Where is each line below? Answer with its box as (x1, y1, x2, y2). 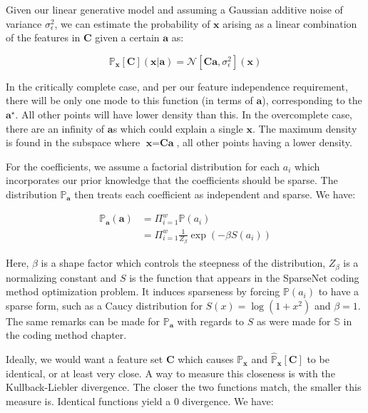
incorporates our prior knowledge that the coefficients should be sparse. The (6, 173, 338, 188)
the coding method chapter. (6, 327, 127, 342)
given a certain (95, 30, 160, 45)
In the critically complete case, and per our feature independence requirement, (6, 78, 348, 93)
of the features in (6, 30, 81, 45)
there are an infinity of (6, 121, 105, 136)
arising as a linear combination (223, 16, 357, 31)
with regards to (177, 313, 245, 328)
